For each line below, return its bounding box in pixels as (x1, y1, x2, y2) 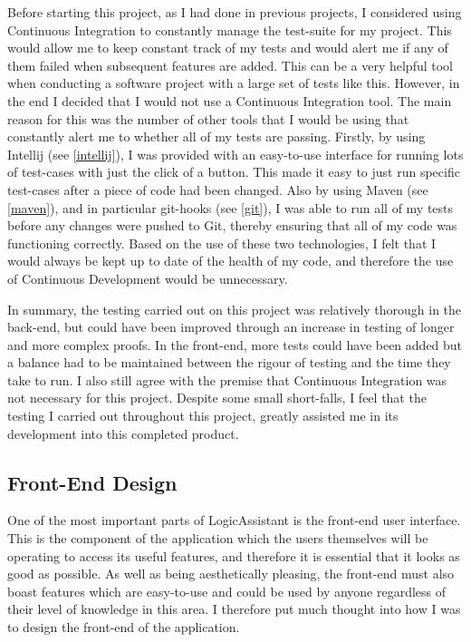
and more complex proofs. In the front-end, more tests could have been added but (7, 335, 463, 354)
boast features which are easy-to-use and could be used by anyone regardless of (7, 581, 447, 600)
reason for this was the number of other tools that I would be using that (7, 109, 409, 128)
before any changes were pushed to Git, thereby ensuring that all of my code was (7, 216, 457, 235)
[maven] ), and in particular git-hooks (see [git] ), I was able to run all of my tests (7, 198, 454, 217)
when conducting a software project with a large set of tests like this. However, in (7, 73, 460, 92)
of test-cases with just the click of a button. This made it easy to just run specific (7, 162, 460, 181)
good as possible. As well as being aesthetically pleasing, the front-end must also (7, 564, 455, 583)
